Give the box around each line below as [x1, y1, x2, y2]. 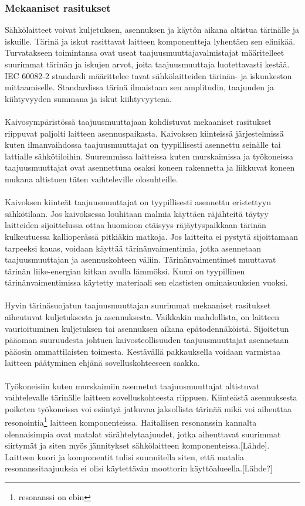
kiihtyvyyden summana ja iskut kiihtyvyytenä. [5, 92, 172, 104]
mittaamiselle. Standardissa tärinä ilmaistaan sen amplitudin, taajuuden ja [5, 81, 274, 93]
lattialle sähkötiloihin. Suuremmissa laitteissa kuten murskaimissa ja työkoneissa [5, 150, 294, 162]
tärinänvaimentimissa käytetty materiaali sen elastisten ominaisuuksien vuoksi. [5, 276, 288, 288]
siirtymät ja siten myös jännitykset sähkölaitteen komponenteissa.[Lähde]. [5, 439, 270, 451]
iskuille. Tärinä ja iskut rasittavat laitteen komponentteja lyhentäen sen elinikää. [5, 35, 296, 47]
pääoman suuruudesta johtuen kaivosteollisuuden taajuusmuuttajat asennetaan [5, 334, 289, 346]
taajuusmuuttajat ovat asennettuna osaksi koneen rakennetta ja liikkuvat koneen [5, 161, 295, 174]
